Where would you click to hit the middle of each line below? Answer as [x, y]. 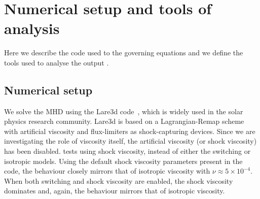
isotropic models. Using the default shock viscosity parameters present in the [123, 161]
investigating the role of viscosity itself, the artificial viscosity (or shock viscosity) [131, 141]
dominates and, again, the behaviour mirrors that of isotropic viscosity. [115, 191]
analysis [32, 28]
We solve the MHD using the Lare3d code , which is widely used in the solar [124, 111]
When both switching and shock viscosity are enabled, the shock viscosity [119, 180]
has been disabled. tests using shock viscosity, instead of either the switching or [127, 151]
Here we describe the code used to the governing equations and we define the [124, 53]
